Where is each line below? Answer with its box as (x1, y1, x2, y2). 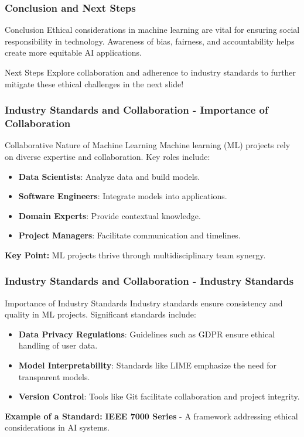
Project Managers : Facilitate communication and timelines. (18, 229, 241, 241)
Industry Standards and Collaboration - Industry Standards (5, 274, 294, 288)
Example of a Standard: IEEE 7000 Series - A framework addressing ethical (5, 409, 298, 422)
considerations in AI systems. (5, 421, 110, 433)
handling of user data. (18, 339, 98, 351)
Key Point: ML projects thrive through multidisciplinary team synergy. (5, 248, 266, 261)
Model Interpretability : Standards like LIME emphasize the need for (18, 359, 277, 371)
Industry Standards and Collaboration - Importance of (5, 103, 268, 117)
